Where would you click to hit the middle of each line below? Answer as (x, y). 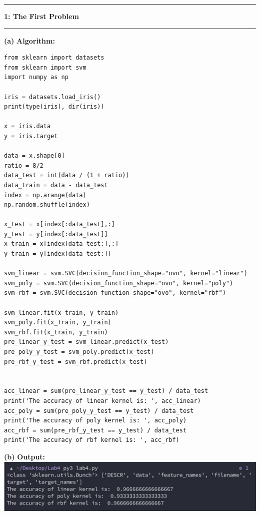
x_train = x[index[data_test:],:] (61, 244)
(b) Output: (25, 456)
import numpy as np (36, 77)
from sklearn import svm (45, 67)
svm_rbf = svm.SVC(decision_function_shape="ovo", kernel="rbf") (115, 293)
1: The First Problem (41, 16)
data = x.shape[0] (34, 156)
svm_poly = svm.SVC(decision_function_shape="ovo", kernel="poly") (119, 283)
